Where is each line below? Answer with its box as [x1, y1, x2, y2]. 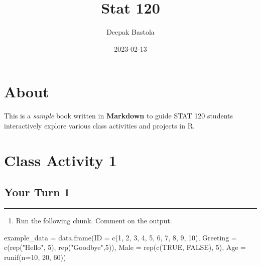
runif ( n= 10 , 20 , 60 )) [4, 251, 66, 262]
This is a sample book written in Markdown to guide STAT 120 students [4, 110, 233, 121]
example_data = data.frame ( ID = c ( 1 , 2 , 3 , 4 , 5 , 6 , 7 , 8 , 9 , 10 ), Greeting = [4, 232, 237, 242]
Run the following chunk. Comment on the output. [16, 215, 172, 226]
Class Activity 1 [4, 150, 117, 170]
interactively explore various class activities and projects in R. [4, 120, 195, 130]
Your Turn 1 [4, 184, 70, 200]
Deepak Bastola [106, 27, 155, 37]
